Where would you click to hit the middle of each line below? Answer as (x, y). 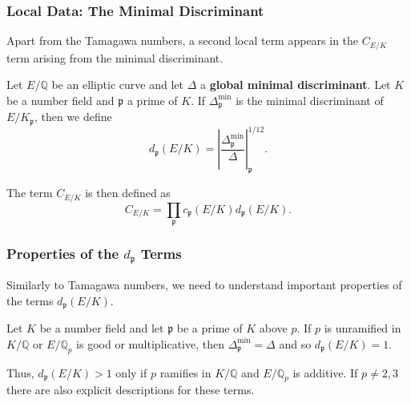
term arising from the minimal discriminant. (115, 57)
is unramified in (363, 328)
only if (131, 372)
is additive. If (325, 372)
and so (295, 343)
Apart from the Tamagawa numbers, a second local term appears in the (183, 40)
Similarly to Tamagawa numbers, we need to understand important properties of (204, 285)
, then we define (73, 117)
